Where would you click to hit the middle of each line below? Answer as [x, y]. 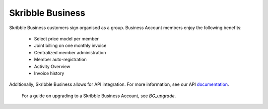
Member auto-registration [60, 60]
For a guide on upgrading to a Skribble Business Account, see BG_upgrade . [99, 96]
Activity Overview [52, 66]
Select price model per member [67, 38]
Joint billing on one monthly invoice [70, 46]
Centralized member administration [70, 52]
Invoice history [49, 73]
